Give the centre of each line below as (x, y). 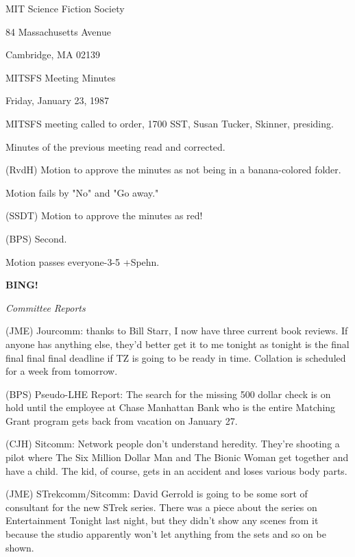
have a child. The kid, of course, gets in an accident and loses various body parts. (176, 470)
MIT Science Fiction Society (65, 8)
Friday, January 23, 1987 (58, 100)
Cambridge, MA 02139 (53, 54)
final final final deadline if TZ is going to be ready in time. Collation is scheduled (176, 357)
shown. (20, 547)
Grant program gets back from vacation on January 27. (122, 420)
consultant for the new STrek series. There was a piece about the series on (161, 507)
